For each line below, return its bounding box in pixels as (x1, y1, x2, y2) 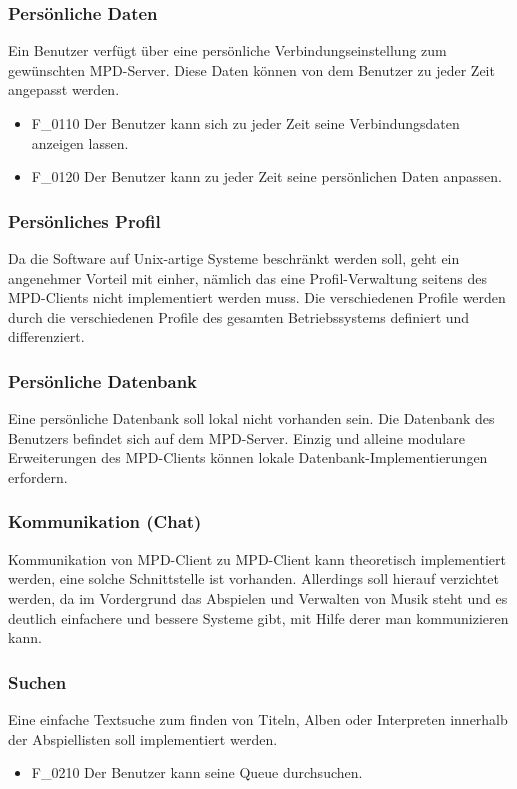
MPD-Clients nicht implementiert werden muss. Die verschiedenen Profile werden (8, 287, 506, 308)
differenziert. (8, 326, 85, 347)
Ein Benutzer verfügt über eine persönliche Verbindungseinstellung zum (8, 40, 447, 61)
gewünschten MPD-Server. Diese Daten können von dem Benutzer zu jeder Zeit (8, 59, 495, 80)
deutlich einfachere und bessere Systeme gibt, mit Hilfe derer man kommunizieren (8, 607, 509, 628)
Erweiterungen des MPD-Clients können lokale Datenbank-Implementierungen (8, 447, 488, 468)
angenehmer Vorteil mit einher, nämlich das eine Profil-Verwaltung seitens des (8, 267, 488, 288)
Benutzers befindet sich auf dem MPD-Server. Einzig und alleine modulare (8, 427, 465, 448)
